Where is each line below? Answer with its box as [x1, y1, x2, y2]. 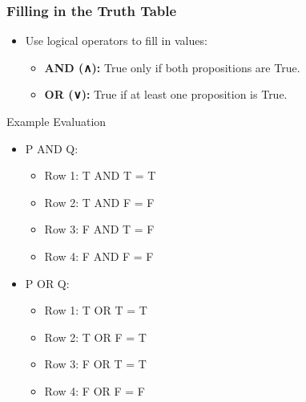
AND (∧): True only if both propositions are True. [44, 59, 300, 75]
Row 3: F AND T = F [44, 221, 155, 238]
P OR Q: [25, 274, 70, 291]
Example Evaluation [6, 113, 107, 129]
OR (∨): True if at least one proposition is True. [44, 86, 288, 103]
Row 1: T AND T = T [44, 167, 156, 184]
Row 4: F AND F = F [44, 247, 154, 264]
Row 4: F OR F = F [44, 382, 145, 399]
